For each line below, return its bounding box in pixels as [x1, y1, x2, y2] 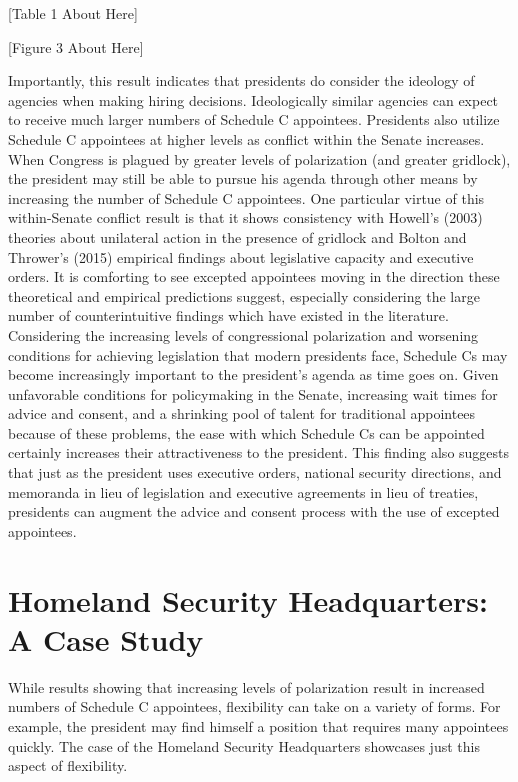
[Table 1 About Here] [8, 3, 138, 23]
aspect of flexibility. [8, 755, 128, 776]
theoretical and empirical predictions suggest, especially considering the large [8, 285, 480, 306]
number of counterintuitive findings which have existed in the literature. [8, 305, 449, 326]
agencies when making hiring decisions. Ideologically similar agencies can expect [8, 89, 499, 110]
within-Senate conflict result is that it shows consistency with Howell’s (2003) [8, 207, 483, 228]
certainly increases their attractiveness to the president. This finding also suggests [8, 442, 510, 463]
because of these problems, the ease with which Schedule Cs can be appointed [8, 422, 485, 443]
